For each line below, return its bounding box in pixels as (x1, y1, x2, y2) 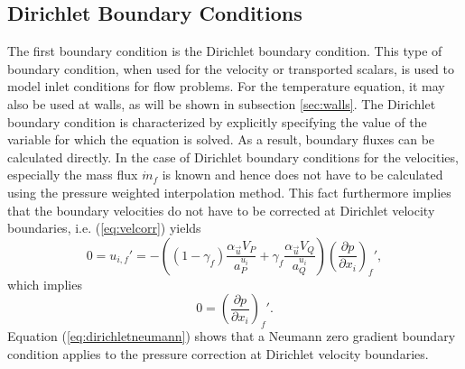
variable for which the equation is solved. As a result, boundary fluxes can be (7, 130, 435, 149)
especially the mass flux (7, 165, 138, 184)
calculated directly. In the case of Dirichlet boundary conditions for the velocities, (7, 147, 459, 166)
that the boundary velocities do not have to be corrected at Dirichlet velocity (7, 200, 435, 219)
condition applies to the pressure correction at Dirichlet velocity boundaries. (7, 344, 429, 363)
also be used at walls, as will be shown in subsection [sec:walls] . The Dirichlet (7, 94, 436, 113)
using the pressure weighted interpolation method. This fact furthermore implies (7, 182, 451, 201)
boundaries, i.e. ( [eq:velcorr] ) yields (7, 218, 201, 237)
